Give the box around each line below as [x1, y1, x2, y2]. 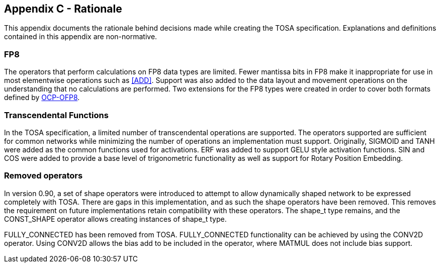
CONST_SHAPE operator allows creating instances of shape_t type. [4, 214, 227, 223]
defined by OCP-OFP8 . [4, 93, 80, 102]
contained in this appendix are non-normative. [4, 32, 157, 41]
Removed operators [4, 170, 83, 181]
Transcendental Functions [4, 110, 109, 120]
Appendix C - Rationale [4, 3, 122, 15]
